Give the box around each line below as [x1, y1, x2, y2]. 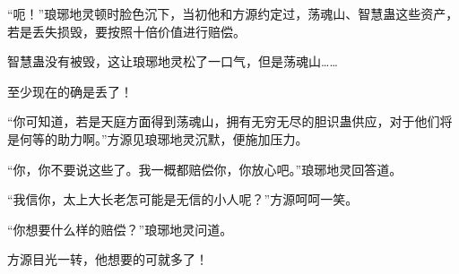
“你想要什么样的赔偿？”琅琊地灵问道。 [7, 219, 233, 238]
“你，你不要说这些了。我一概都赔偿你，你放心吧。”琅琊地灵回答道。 [7, 159, 403, 178]
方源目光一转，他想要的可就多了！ [7, 250, 208, 269]
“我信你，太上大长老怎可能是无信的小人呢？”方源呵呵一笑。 [7, 190, 359, 209]
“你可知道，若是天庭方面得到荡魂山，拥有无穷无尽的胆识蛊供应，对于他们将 [7, 112, 453, 131]
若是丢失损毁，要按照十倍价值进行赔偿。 [7, 21, 246, 40]
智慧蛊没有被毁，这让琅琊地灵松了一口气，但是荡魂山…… [7, 52, 338, 71]
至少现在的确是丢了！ [7, 81, 133, 100]
